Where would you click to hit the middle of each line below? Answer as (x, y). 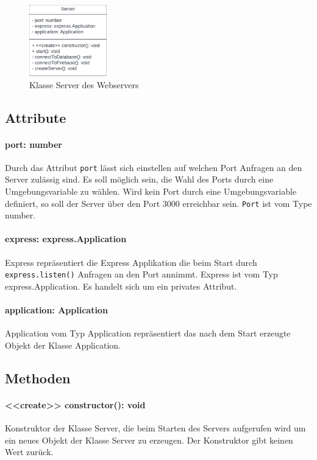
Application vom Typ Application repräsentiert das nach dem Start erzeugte (148, 333)
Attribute (36, 117)
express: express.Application (66, 239)
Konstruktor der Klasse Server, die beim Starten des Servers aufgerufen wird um (155, 428)
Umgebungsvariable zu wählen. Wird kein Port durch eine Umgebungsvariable (151, 191)
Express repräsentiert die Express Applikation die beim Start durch (131, 262)
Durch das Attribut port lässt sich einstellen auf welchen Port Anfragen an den (154, 167)
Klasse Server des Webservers (84, 84)
